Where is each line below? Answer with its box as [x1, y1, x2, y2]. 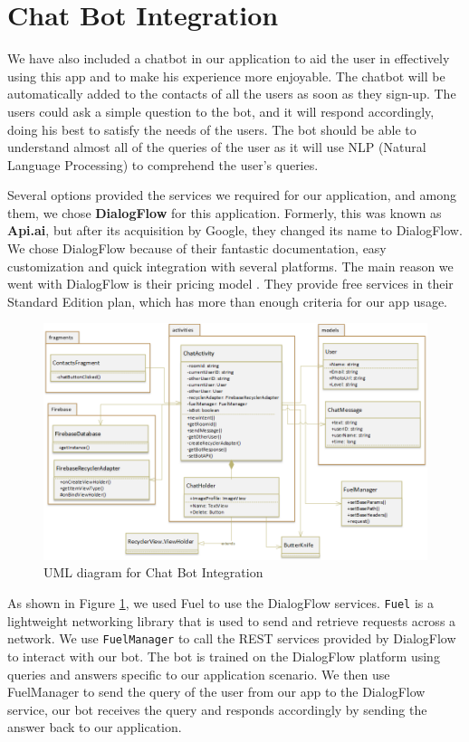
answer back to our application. [7, 718, 182, 737]
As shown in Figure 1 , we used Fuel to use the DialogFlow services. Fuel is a [7, 594, 434, 613]
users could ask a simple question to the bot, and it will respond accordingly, [7, 101, 435, 120]
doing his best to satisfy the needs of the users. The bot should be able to [7, 119, 416, 138]
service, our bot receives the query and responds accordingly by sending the [7, 699, 427, 718]
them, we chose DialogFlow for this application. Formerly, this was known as [7, 203, 442, 222]
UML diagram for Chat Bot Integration [43, 563, 263, 582]
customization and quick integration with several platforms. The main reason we [7, 256, 454, 275]
